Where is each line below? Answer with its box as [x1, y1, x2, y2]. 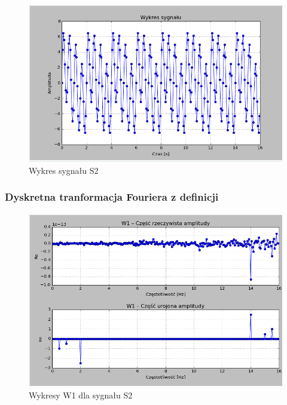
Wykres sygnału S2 [29, 164, 99, 176]
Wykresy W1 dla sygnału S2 [29, 388, 133, 401]
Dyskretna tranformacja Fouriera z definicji [5, 189, 219, 204]
